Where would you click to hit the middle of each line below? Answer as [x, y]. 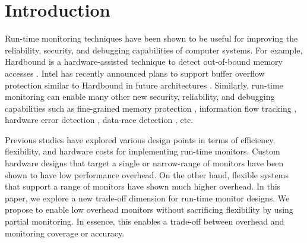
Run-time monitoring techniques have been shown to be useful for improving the [151, 38]
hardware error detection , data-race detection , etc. [99, 120]
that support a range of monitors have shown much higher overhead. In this [143, 186]
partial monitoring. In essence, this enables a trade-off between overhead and [145, 221]
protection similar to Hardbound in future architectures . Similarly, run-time [144, 85]
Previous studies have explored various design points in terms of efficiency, [140, 139]
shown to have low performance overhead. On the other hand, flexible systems [147, 174]
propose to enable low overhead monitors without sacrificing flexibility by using [149, 209]
